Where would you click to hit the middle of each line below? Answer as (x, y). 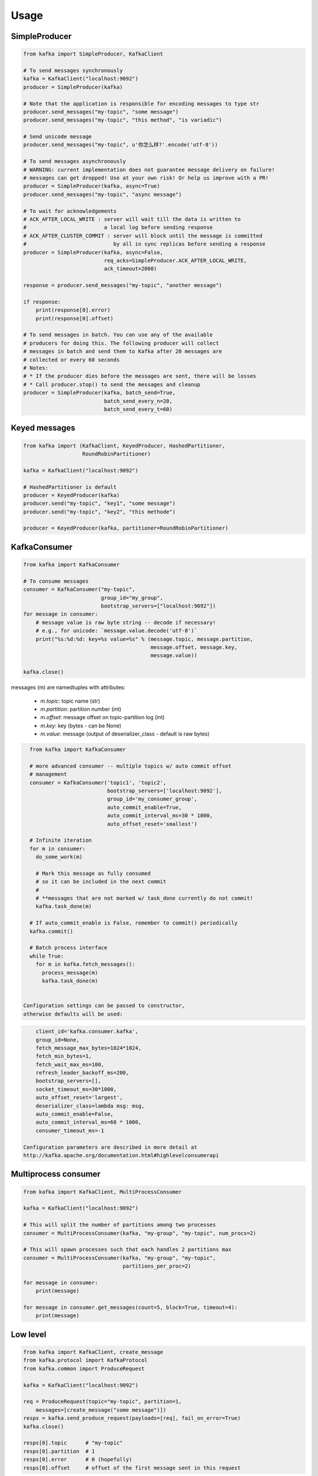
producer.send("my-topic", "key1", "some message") (100, 504)
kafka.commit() (52, 931)
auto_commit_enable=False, (75, 1114)
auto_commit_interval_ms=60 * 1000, (88, 1122)
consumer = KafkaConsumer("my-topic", (79, 590)
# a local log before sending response (118, 228)
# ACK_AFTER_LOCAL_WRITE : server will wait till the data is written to (132, 219)
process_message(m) (70, 972)
